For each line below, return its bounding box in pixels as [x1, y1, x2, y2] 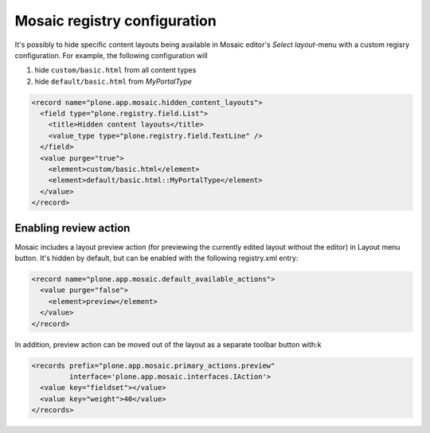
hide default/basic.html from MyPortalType [34, 76, 193, 86]
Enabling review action [14, 221, 131, 235]
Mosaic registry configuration [14, 12, 217, 29]
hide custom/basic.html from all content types [34, 65, 197, 75]
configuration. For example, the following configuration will [14, 50, 208, 60]
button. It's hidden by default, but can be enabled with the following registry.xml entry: [14, 253, 299, 263]
